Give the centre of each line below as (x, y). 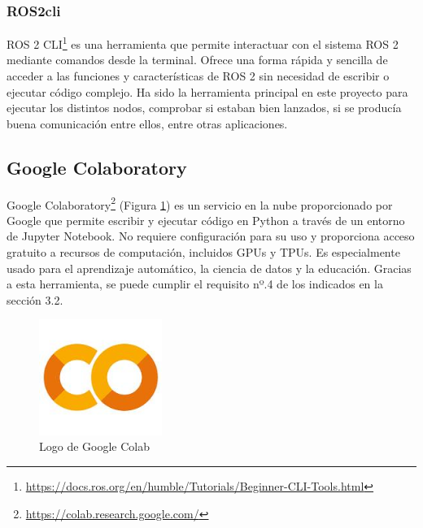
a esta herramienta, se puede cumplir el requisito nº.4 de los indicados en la (195, 284)
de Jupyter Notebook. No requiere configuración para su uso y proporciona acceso (211, 236)
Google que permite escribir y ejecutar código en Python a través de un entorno (206, 220)
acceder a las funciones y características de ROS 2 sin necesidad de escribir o (198, 76)
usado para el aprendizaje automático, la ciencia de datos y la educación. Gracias (209, 268)
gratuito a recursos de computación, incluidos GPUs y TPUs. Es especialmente (203, 252)
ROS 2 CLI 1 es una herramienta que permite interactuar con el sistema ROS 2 (203, 43)
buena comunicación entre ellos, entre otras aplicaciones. (147, 123)
